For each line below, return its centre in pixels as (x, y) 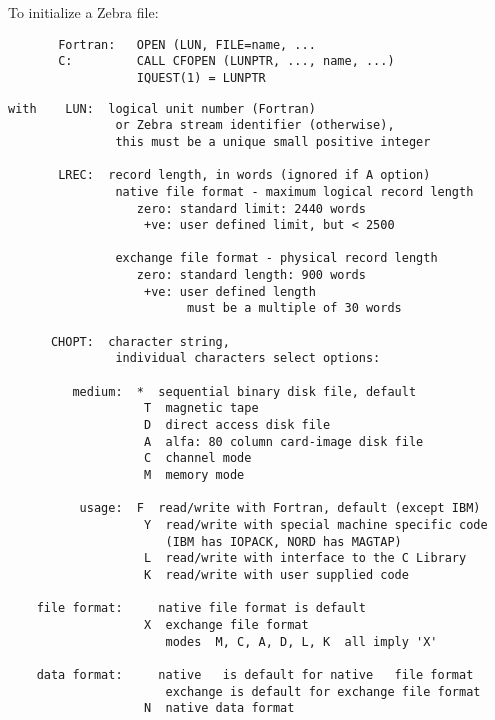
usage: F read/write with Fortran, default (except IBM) (280, 508)
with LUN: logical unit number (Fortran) (162, 108)
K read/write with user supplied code (276, 574)
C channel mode (198, 458)
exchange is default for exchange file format (323, 691)
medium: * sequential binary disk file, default (244, 391)
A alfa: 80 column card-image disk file (284, 441)
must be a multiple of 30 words (294, 308)
